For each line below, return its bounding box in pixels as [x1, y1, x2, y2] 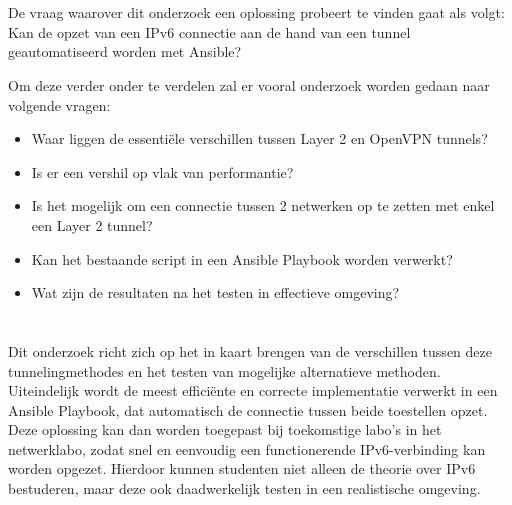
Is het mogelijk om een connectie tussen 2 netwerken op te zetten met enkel [31, 195, 495, 216]
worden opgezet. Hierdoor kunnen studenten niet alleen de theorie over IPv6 [8, 458, 476, 479]
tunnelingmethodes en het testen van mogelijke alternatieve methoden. [8, 360, 441, 381]
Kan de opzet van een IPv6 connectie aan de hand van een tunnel [8, 21, 411, 42]
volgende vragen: [8, 94, 111, 115]
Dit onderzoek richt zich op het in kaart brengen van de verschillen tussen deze [8, 340, 492, 361]
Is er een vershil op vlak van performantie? [31, 161, 294, 182]
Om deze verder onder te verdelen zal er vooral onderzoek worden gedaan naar [8, 74, 490, 95]
